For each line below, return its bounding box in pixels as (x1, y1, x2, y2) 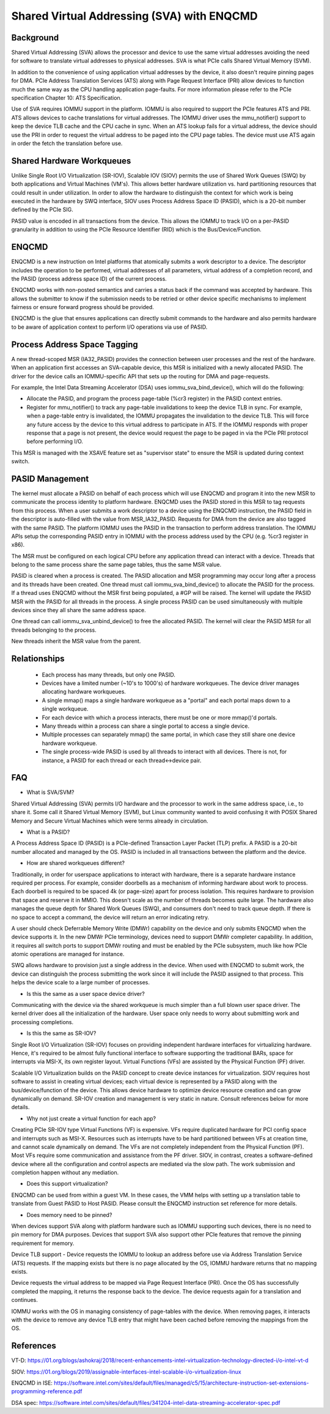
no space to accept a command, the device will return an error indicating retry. (11, 913, 210, 921)
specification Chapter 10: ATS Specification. (11, 94, 122, 102)
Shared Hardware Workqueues (11, 155, 131, 166)
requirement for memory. (11, 1240, 75, 1247)
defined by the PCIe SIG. (11, 206, 73, 214)
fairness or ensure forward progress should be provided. (11, 304, 154, 311)
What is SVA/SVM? (26, 788, 75, 796)
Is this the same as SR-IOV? (26, 1030, 97, 1037)
